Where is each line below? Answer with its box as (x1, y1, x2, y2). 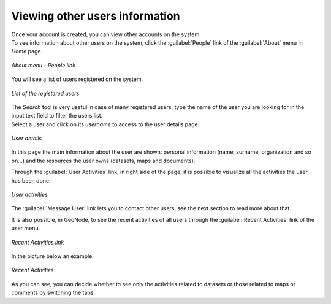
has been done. (11, 177, 51, 184)
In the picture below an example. (11, 252, 94, 260)
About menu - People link (11, 61, 76, 69)
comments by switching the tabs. (11, 289, 95, 297)
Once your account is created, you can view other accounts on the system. (11, 31, 202, 38)
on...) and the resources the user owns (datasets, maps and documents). (11, 157, 196, 164)
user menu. (11, 224, 40, 232)
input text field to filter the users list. (11, 112, 103, 120)
